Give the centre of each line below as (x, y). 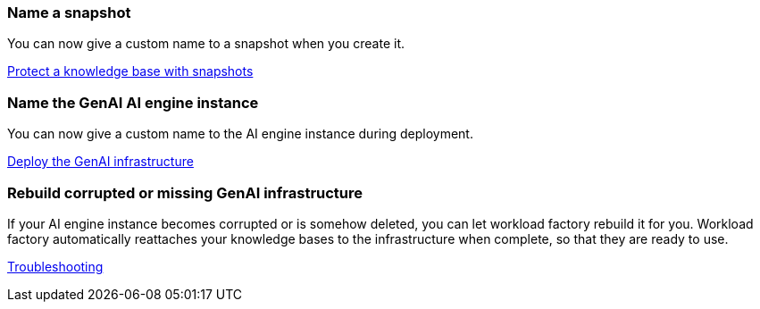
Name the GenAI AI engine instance (133, 102)
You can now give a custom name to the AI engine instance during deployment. (240, 134)
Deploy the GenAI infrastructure (100, 162)
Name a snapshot (69, 13)
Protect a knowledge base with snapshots (130, 71)
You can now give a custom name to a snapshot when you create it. (206, 44)
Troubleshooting (55, 266)
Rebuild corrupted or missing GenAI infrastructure (185, 192)
